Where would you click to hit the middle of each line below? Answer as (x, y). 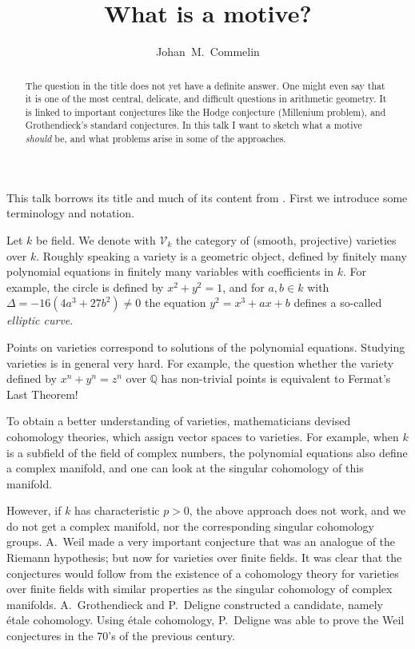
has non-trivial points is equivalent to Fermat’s (276, 378)
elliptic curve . (40, 320)
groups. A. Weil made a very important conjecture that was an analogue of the (201, 541)
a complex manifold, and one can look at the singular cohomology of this (185, 468)
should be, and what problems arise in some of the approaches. (156, 139)
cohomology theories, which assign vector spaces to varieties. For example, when (203, 436)
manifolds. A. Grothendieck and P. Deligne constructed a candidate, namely (195, 604)
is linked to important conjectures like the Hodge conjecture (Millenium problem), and (206, 111)
